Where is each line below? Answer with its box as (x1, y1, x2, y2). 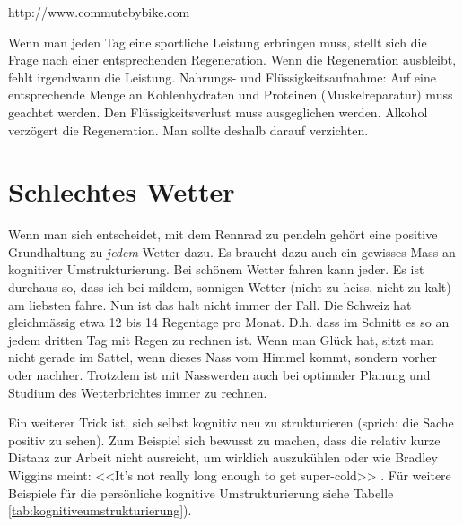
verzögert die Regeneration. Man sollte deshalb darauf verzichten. (8, 120, 369, 139)
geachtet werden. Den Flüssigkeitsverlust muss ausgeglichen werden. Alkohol (8, 102, 428, 121)
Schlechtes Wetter (8, 173, 235, 210)
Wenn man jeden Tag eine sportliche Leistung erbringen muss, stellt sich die (8, 32, 427, 51)
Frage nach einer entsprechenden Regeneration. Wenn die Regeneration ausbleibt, (8, 50, 457, 69)
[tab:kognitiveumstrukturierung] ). (8, 501, 192, 520)
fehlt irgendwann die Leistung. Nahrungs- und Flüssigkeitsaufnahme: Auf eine (8, 67, 436, 86)
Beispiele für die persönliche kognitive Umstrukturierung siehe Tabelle (8, 483, 394, 502)
